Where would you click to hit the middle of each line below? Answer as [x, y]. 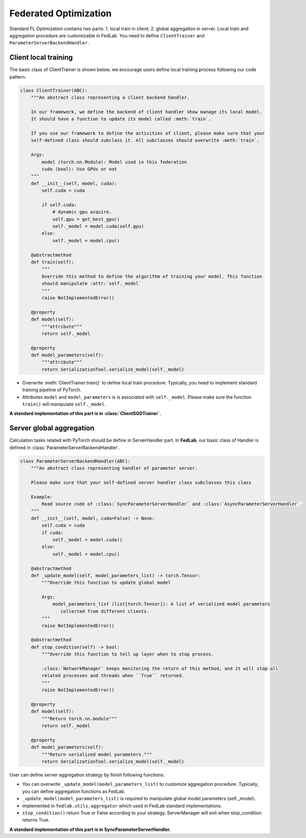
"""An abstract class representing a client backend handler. [110, 97]
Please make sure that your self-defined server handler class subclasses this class [141, 482]
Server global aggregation [52, 428]
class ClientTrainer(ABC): [54, 90]
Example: [42, 497]
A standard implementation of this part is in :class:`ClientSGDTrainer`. [85, 414]
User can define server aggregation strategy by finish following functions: [87, 775]
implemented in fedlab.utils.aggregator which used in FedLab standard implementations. [122, 806]
